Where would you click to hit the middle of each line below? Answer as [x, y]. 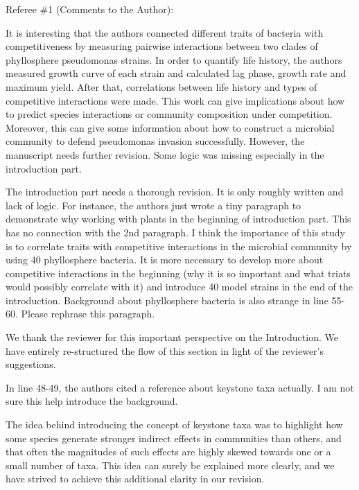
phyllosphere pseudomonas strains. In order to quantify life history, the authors [174, 59]
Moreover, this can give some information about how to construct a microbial [170, 127]
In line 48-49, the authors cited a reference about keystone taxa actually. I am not [180, 387]
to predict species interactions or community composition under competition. [169, 114]
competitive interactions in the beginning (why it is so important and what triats [178, 273]
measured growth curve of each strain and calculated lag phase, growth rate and [176, 73]
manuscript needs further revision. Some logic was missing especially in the [165, 154]
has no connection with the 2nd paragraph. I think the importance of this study [176, 232]
